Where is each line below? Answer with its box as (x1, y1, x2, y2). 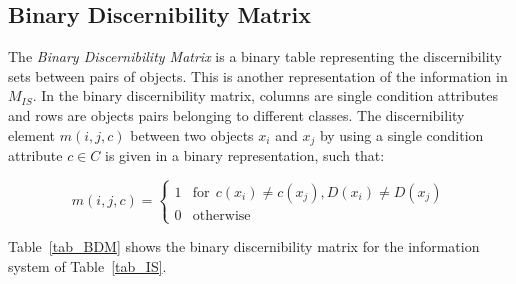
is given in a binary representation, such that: (105, 145, 385, 166)
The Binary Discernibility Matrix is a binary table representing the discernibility (8, 46, 502, 67)
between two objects (130, 124, 254, 145)
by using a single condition (319, 124, 484, 145)
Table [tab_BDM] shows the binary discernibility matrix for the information (8, 236, 480, 257)
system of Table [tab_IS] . (8, 255, 167, 276)
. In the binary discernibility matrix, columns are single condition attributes (32, 85, 498, 106)
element (8, 124, 56, 145)
